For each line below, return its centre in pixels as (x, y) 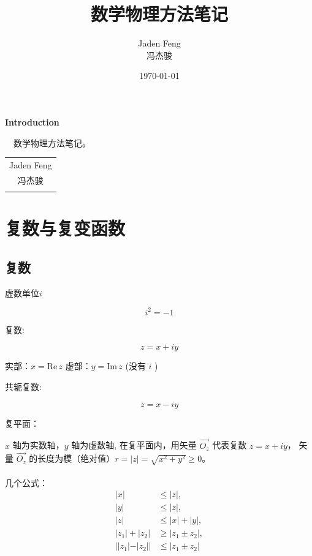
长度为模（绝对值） (76, 458)
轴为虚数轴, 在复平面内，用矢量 (134, 445)
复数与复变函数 (65, 228)
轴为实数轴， (38, 445)
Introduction (32, 122)
